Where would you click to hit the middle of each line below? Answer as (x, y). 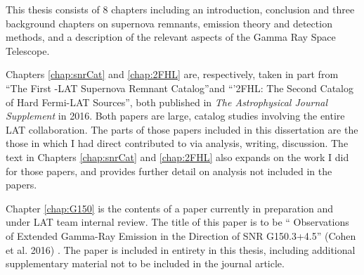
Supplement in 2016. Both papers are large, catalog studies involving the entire (175, 116)
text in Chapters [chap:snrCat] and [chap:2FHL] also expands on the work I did (177, 156)
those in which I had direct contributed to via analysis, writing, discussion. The (177, 143)
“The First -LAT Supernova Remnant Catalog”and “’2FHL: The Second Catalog (180, 88)
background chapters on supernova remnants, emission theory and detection (169, 23)
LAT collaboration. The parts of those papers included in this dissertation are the (182, 129)
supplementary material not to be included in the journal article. (145, 263)
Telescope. (28, 50)
